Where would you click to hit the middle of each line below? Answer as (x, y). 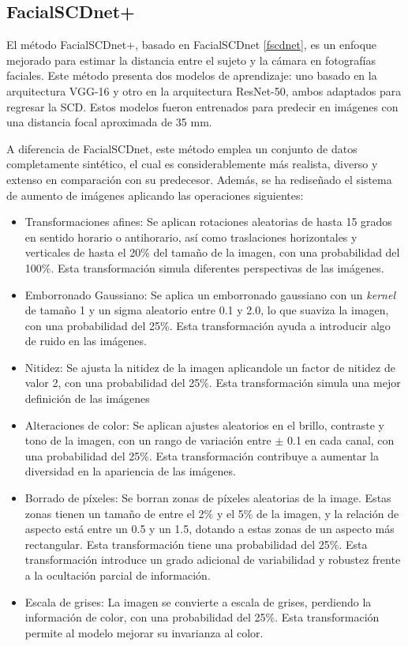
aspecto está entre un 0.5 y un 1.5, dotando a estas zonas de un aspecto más (210, 529)
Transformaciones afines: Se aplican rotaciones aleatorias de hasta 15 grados (208, 222)
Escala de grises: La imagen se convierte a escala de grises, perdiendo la (198, 601)
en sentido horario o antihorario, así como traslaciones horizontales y (191, 237)
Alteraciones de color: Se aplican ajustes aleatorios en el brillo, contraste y (204, 424)
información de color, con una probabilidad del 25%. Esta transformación (202, 617)
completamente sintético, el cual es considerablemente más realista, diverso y (192, 164)
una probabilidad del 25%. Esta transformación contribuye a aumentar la (202, 455)
